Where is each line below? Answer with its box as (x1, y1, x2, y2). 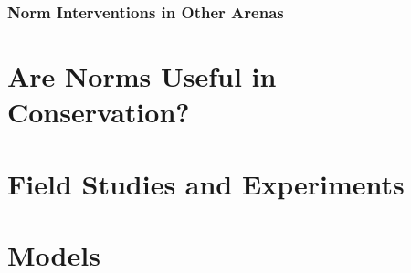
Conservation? (7, 93, 190, 131)
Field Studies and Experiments (7, 164, 405, 202)
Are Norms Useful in (7, 58, 277, 95)
